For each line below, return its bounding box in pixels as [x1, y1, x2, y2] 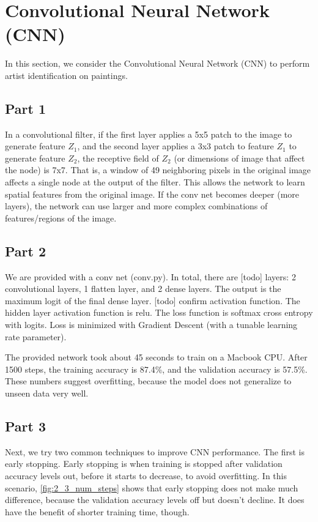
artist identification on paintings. [5, 69, 128, 81]
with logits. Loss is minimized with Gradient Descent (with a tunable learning [5, 318, 298, 331]
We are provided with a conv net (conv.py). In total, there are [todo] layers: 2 [5, 270, 296, 283]
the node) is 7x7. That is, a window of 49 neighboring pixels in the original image [5, 163, 311, 176]
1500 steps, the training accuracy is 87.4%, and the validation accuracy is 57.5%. [5, 362, 308, 375]
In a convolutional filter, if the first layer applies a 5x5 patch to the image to [5, 127, 292, 140]
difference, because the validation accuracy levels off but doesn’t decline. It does [5, 493, 305, 506]
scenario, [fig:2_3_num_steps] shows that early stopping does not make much [5, 481, 298, 494]
